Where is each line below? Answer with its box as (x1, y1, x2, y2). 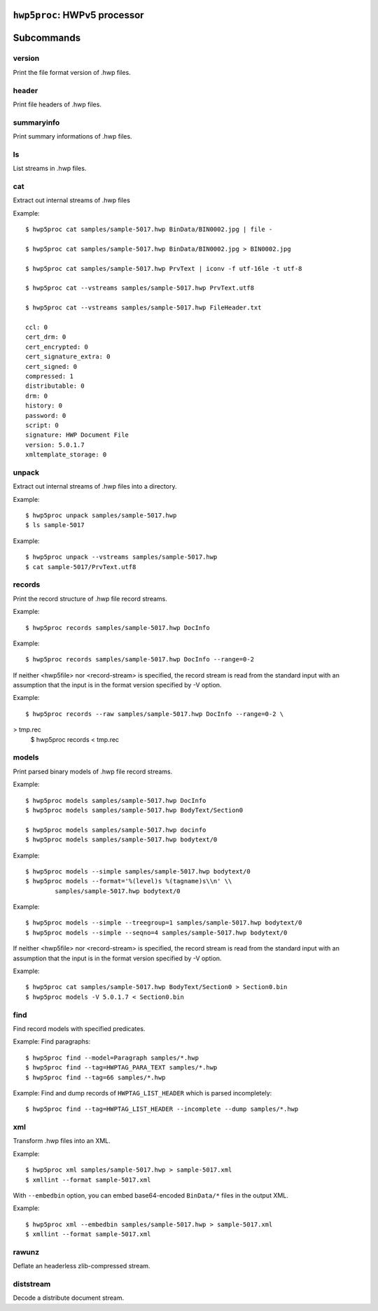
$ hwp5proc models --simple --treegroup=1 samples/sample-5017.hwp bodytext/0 (25, 919, 302, 927)
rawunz (13, 1247, 40, 1256)
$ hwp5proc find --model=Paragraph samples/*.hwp (25, 1053, 199, 1062)
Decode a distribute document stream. (13, 1294, 125, 1302)
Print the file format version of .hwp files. (13, 68, 131, 76)
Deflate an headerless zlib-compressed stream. (13, 1262, 150, 1270)
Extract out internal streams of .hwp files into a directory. (13, 482, 177, 491)
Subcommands (13, 32, 80, 44)
